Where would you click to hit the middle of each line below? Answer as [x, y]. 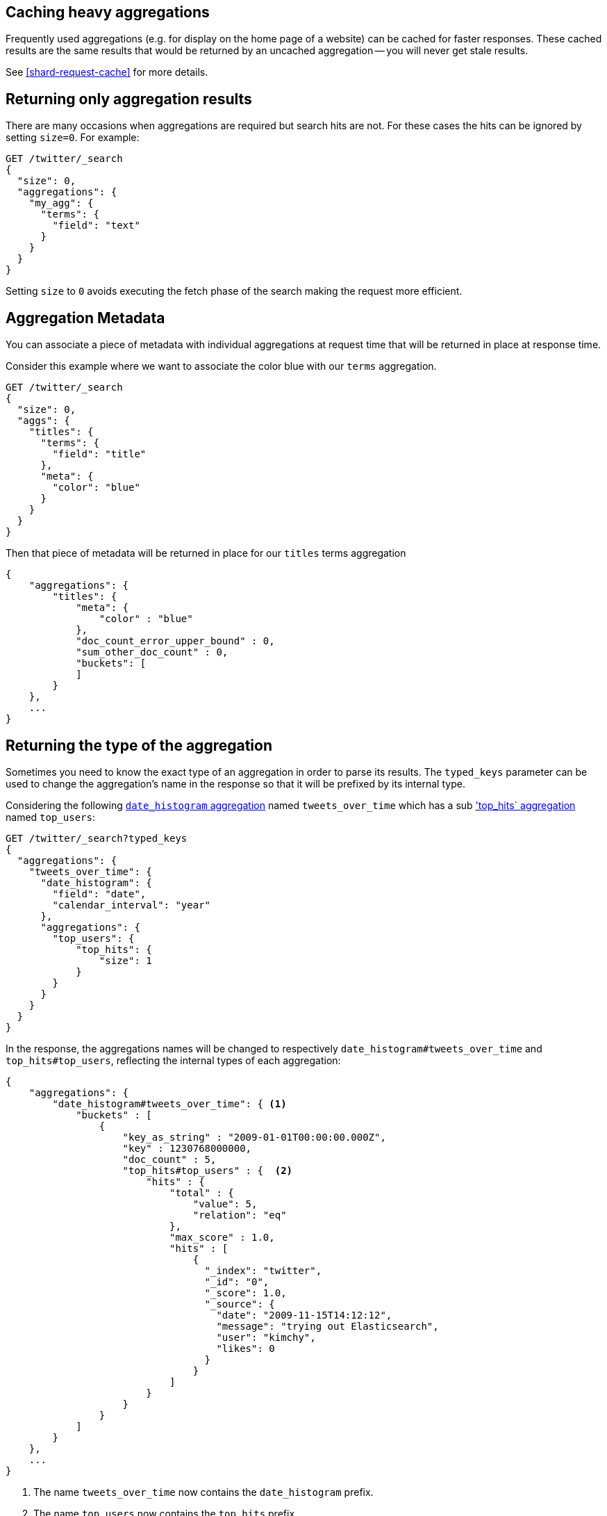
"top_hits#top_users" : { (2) [208, 1170]
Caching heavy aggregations [108, 12]
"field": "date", [99, 894]
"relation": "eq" [240, 1215]
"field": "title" [99, 454]
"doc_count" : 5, [169, 1159]
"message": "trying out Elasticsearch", [327, 1326]
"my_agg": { [61, 203]
